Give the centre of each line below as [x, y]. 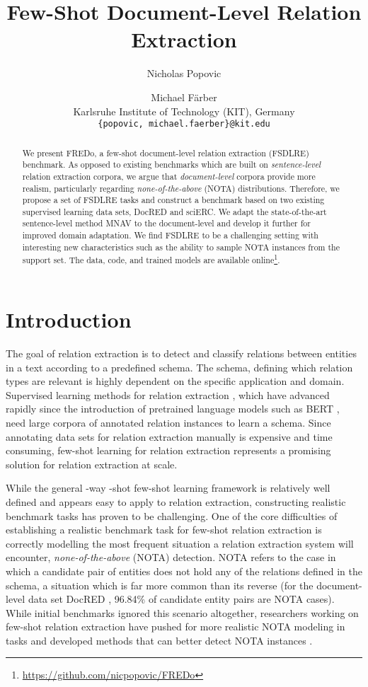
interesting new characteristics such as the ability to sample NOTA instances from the [181, 247]
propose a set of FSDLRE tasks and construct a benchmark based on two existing [173, 200]
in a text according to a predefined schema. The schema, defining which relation [179, 367]
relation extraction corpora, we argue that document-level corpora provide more [169, 176]
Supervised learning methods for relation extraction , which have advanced [168, 394]
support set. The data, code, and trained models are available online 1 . [151, 259]
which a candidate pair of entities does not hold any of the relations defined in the [184, 571]
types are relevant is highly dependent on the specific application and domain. [175, 381]
